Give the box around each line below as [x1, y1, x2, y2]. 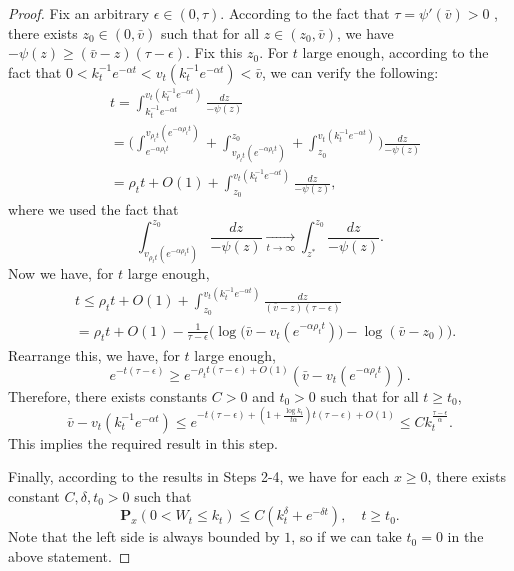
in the [447, 526, 484, 547]
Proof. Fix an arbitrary [8, 3, 150, 23]
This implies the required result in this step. [8, 432, 279, 453]
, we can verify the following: [262, 61, 439, 82]
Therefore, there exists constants [8, 385, 208, 406]
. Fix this [185, 42, 243, 63]
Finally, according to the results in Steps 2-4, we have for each [8, 466, 390, 487]
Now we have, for [8, 263, 114, 284]
